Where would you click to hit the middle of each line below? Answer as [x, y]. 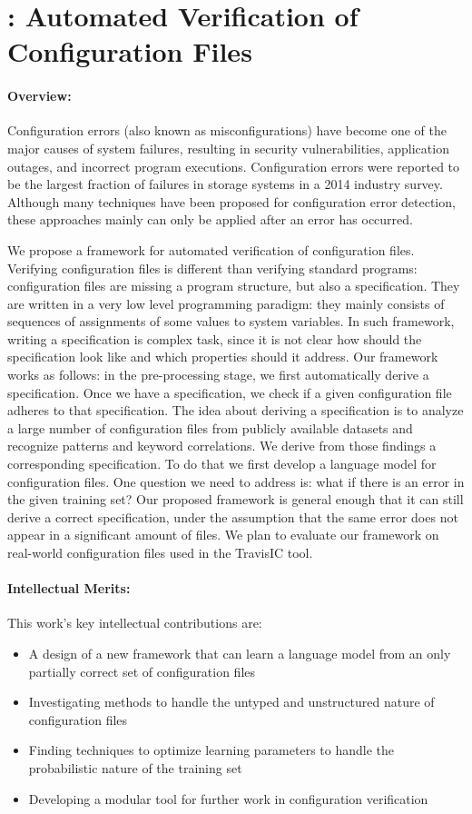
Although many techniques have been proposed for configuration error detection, [231, 201]
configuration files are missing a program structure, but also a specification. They [234, 286]
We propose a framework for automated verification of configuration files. [211, 249]
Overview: [39, 96]
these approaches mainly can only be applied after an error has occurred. [210, 219]
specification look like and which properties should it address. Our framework [223, 357]
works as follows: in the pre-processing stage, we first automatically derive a [218, 375]
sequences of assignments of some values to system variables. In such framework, [231, 321]
